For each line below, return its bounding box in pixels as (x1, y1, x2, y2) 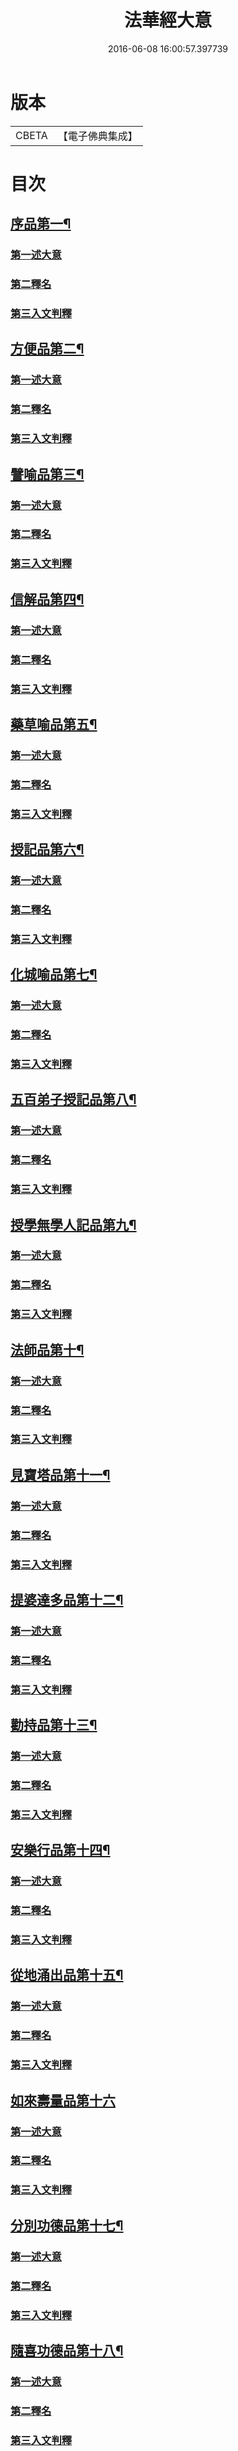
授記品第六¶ (10, 841, 85, 858)
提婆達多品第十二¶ (10, 1591, 124, 1608)
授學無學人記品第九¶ (10, 1216, 137, 1233)
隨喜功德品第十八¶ (10, 2342, 124, 2359)
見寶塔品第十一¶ (10, 1466, 111, 1483)
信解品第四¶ (10, 591, 85, 608)
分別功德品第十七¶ (10, 2217, 124, 2234)
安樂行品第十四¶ (10, 1842, 111, 1859)
